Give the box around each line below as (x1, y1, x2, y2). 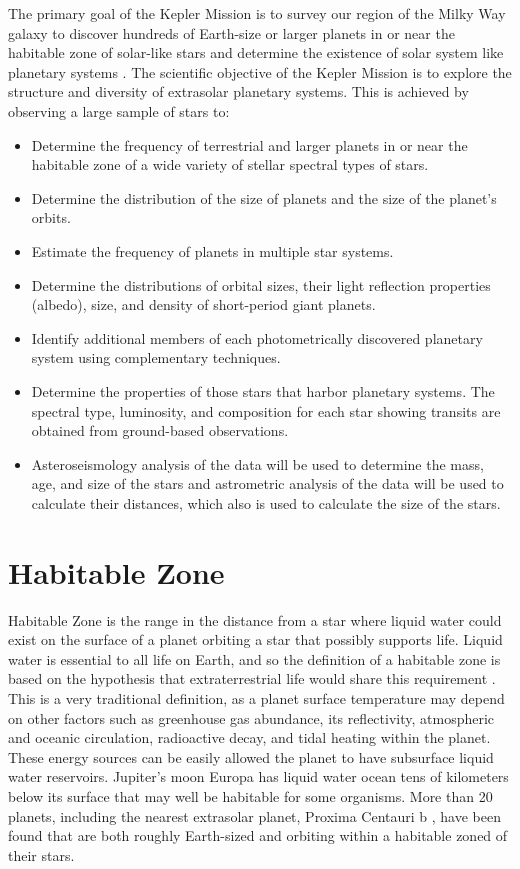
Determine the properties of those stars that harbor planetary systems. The (31, 380, 495, 401)
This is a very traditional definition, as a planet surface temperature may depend (8, 687, 505, 708)
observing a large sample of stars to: (8, 100, 230, 121)
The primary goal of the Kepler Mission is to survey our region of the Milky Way (8, 3, 506, 23)
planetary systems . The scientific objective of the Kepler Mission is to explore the (8, 61, 512, 82)
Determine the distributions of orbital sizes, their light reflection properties (31, 274, 491, 295)
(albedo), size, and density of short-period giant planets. (31, 294, 376, 315)
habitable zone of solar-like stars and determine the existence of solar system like (8, 42, 504, 63)
